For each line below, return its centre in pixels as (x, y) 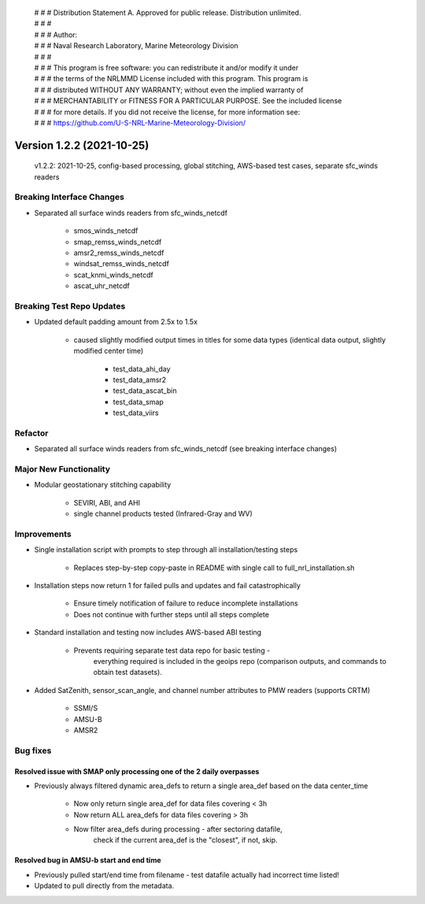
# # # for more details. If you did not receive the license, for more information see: (167, 112)
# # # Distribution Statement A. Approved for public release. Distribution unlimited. (168, 13)
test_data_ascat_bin (145, 391)
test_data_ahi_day (142, 369)
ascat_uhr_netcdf (102, 286)
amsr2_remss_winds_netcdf (119, 253)
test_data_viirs (136, 413)
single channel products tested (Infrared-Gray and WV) (163, 514)
